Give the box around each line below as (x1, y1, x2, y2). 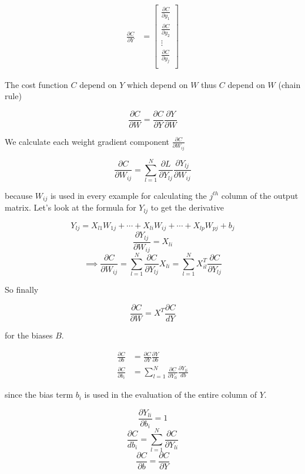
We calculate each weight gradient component (5, 135, 170, 147)
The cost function (5, 78, 68, 90)
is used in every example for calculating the (50, 189, 207, 201)
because (5, 189, 33, 201)
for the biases (5, 329, 53, 341)
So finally (5, 283, 39, 296)
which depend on (127, 78, 188, 90)
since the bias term (5, 388, 73, 401)
